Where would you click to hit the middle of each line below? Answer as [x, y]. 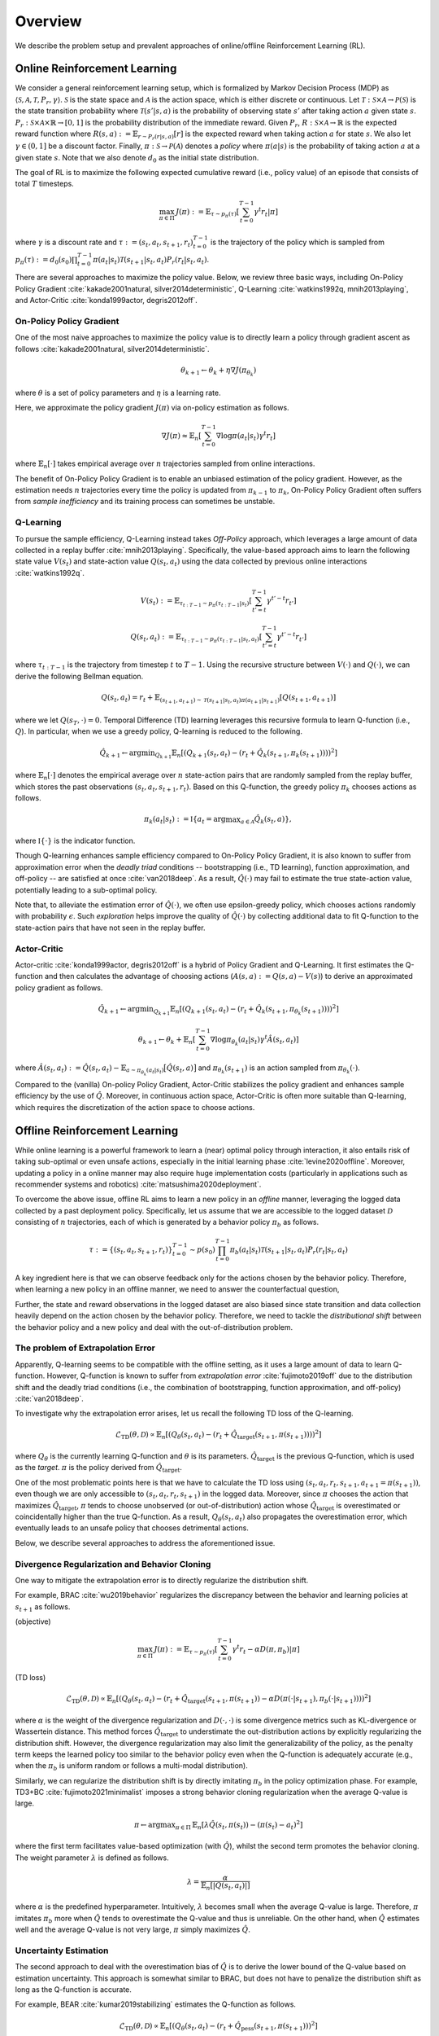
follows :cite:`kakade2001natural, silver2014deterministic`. [113, 349]
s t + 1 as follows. [43, 1607]
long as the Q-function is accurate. [73, 1990]
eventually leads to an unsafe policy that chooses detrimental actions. [132, 1528]
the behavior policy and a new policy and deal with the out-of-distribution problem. [154, 1327]
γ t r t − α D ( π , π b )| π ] [266, 1650]
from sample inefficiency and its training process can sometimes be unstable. [145, 502]
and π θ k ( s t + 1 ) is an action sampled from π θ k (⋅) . [279, 1069]
